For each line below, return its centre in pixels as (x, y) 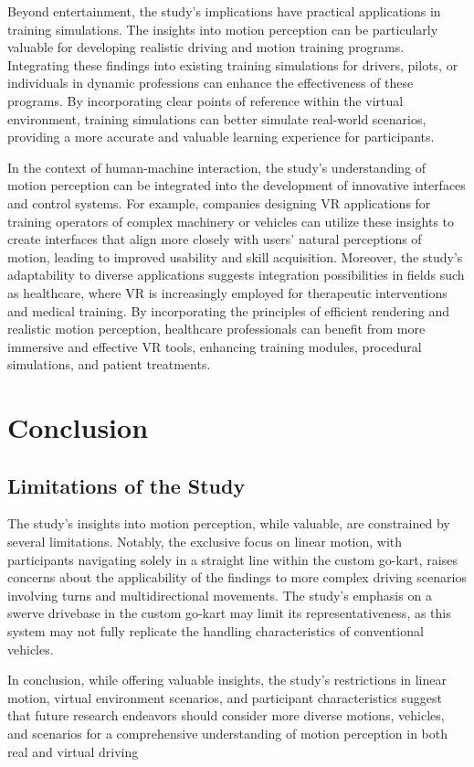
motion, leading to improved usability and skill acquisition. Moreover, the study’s (235, 256)
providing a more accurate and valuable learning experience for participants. (221, 137)
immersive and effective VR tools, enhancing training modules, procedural (215, 346)
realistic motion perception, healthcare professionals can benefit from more (216, 329)
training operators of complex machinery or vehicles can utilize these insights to (231, 221)
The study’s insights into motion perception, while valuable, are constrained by (229, 523)
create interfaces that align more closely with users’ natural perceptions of (215, 239)
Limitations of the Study (126, 485)
